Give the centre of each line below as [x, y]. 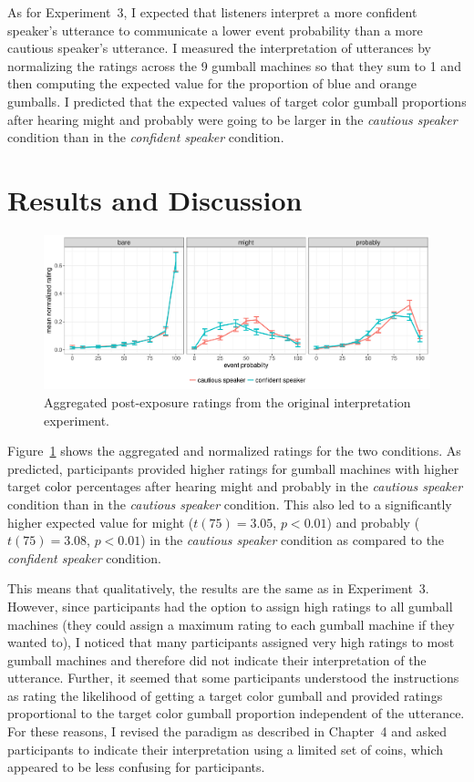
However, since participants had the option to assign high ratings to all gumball [230, 606]
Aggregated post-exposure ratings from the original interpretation [227, 401]
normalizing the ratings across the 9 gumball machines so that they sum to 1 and [234, 65]
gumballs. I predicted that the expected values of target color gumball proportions [237, 101]
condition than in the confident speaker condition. [146, 137]
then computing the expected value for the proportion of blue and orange [212, 83]
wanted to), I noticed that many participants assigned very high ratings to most [231, 642]
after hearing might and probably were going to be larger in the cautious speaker [232, 119]
